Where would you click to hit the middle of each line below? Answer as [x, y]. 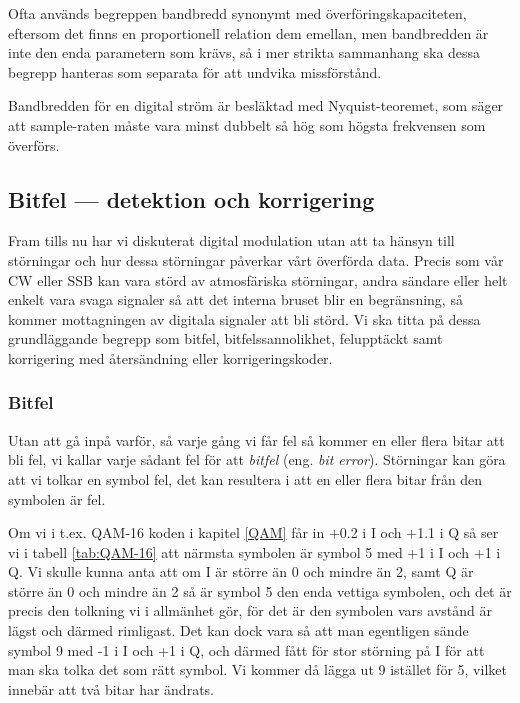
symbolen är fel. [57, 498]
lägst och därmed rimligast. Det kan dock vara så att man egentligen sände [238, 630]
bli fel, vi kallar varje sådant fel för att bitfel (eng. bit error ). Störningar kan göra [257, 459]
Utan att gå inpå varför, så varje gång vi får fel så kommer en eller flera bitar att [256, 439]
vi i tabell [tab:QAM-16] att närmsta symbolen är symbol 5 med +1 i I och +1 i [254, 551]
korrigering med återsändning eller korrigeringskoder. [170, 357]
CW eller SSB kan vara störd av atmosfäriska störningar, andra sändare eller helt [258, 279]
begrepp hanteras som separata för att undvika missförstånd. [195, 71]
